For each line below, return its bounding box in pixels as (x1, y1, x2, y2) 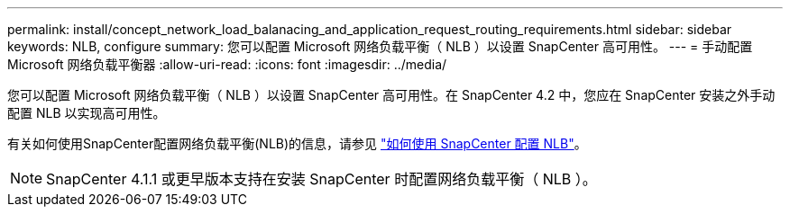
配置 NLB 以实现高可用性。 (7, 105, 166, 120)
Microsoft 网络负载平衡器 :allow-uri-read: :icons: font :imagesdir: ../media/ (7, 57, 447, 72)
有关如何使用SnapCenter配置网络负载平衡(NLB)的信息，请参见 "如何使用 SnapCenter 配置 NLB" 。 (7, 136, 587, 151)
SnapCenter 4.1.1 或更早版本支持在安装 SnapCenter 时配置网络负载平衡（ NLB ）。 (46, 170, 597, 188)
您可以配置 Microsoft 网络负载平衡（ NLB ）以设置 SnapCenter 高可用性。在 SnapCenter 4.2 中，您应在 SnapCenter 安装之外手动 (7, 87, 776, 103)
